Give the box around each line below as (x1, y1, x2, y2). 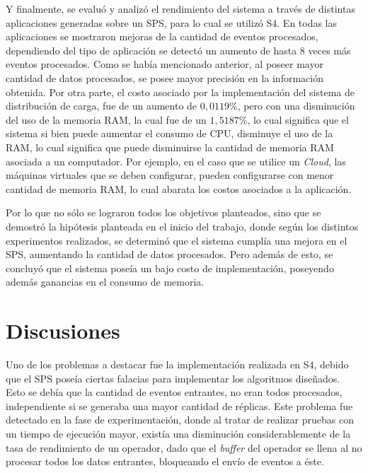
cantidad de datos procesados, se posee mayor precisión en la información (6, 70, 323, 85)
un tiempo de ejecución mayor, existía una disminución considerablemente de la (6, 426, 351, 440)
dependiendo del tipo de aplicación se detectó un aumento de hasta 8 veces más (6, 42, 351, 57)
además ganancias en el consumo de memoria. (6, 274, 205, 289)
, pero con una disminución (237, 98, 355, 113)
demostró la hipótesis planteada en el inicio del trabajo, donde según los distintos (6, 218, 359, 233)
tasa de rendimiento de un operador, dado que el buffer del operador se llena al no (6, 440, 362, 455)
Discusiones (6, 316, 120, 345)
